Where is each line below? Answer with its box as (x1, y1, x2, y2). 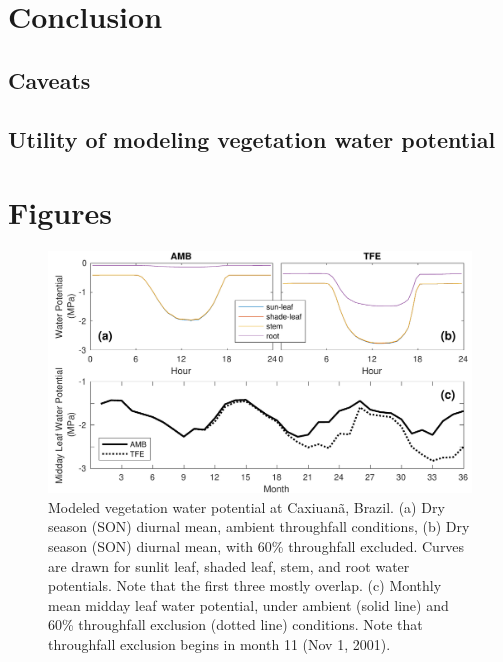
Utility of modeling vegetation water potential (8, 123, 496, 154)
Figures (8, 192, 112, 233)
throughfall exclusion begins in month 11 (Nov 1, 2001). (48, 634, 391, 655)
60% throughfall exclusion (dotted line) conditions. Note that (48, 614, 423, 635)
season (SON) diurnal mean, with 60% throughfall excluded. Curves (48, 536, 465, 557)
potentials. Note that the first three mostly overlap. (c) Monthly (48, 575, 442, 596)
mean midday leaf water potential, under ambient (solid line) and (48, 594, 449, 615)
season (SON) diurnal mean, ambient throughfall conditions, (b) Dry (48, 516, 470, 537)
